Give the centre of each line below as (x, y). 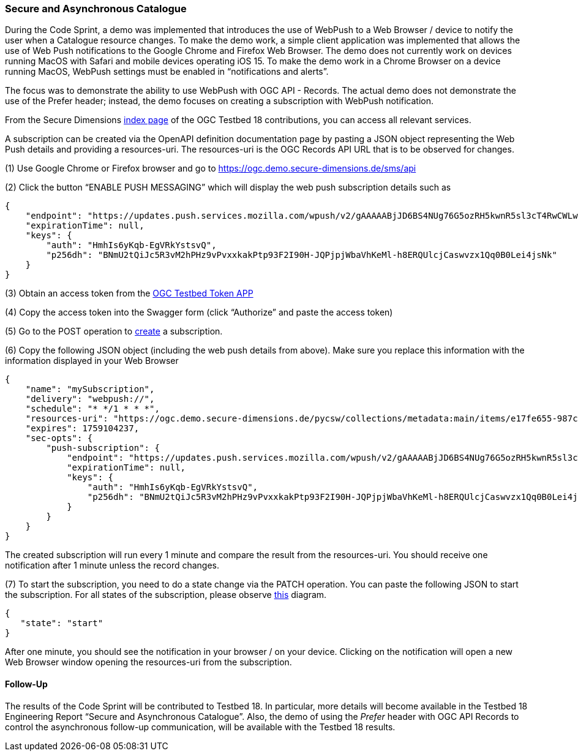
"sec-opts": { (59, 438)
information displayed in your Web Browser (92, 361)
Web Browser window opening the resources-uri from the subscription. (148, 662)
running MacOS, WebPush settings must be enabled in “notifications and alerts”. (167, 72)
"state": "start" (62, 623)
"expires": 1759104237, (82, 429)
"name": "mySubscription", (90, 389)
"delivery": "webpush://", (90, 399)
